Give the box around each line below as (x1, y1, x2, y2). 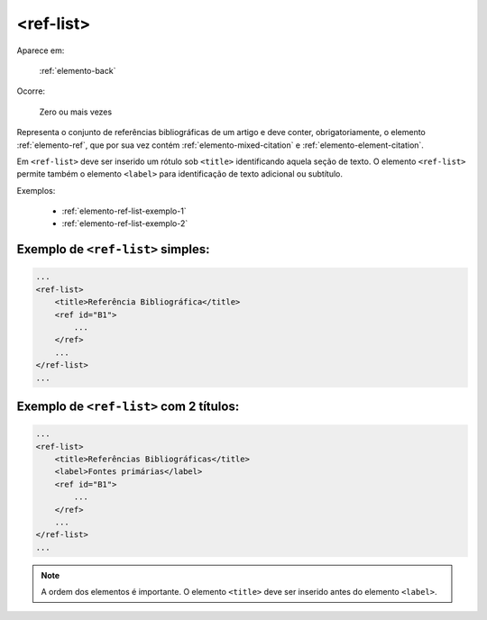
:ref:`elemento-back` (39, 65, 116, 76)
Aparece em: (16, 45, 65, 56)
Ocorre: (16, 86, 45, 96)
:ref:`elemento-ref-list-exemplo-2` (61, 218, 188, 229)
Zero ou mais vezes (39, 106, 113, 117)
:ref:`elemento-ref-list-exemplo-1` (61, 205, 187, 216)
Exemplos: (16, 185, 56, 196)
